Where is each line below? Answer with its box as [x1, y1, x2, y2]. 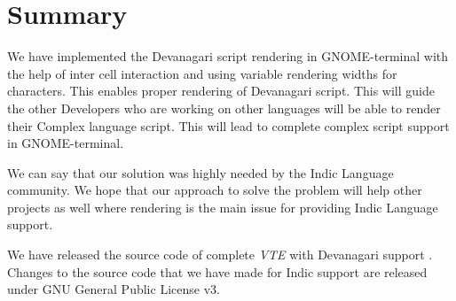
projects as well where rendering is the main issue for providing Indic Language [7, 197, 438, 216]
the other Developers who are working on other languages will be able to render [7, 98, 441, 117]
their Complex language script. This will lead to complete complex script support [7, 116, 450, 135]
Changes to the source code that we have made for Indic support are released [7, 262, 428, 281]
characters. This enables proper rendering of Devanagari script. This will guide [7, 81, 435, 100]
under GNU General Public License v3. [7, 280, 220, 298]
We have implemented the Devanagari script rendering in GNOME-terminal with [7, 47, 448, 66]
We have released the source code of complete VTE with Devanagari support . [7, 245, 433, 264]
